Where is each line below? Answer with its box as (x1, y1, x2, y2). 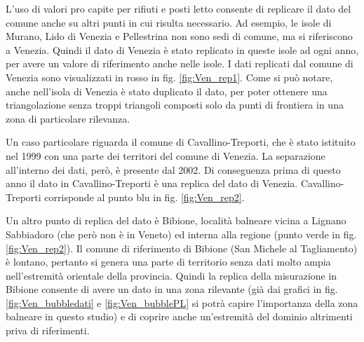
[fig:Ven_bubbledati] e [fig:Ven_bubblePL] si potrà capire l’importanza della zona (6, 295, 358, 310)
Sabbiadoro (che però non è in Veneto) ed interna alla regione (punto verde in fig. (6, 226, 357, 241)
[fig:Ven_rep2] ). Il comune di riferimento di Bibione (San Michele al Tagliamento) (6, 240, 358, 255)
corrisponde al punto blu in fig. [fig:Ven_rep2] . (44, 189, 245, 204)
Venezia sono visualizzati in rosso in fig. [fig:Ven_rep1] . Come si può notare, (6, 69, 333, 84)
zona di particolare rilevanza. (6, 111, 130, 125)
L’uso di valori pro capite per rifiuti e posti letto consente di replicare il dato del (6, 1, 351, 15)
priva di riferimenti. (6, 323, 90, 338)
